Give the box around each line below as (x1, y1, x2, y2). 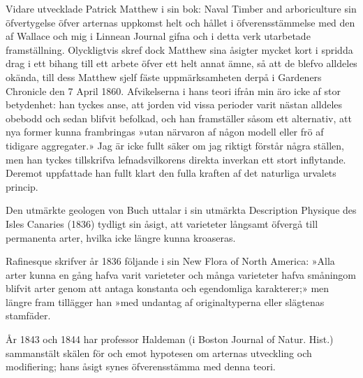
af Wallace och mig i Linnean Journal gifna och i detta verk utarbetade (6, 29, 311, 43)
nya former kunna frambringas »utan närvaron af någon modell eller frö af (6, 124, 324, 139)
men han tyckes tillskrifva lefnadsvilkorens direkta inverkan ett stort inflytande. (6, 152, 346, 166)
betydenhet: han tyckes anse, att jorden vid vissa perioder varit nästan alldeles (6, 97, 343, 112)
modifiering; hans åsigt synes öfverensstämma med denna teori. (6, 359, 276, 374)
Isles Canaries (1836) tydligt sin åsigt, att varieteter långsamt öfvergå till (6, 216, 318, 231)
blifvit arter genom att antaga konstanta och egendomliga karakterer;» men (6, 281, 329, 296)
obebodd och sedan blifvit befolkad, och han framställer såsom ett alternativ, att (6, 110, 352, 125)
